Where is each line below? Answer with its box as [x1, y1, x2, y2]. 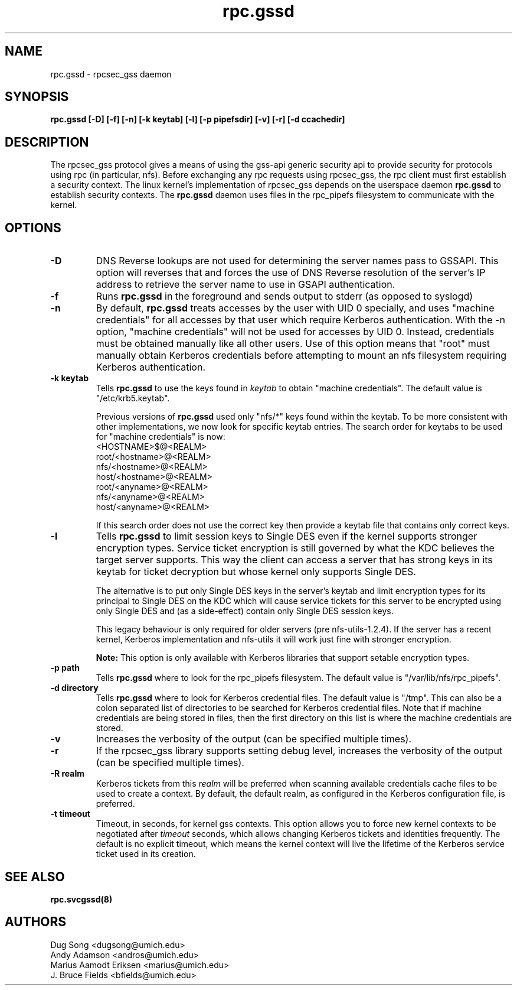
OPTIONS [5, 220, 61, 235]
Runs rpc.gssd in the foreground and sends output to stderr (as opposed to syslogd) [96, 290, 473, 303]
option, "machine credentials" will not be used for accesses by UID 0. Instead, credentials [96, 326, 495, 338]
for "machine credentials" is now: [96, 431, 225, 442]
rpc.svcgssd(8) [50, 894, 113, 904]
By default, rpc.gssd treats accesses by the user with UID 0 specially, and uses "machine [96, 302, 495, 314]
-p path [50, 663, 80, 673]
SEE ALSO [5, 869, 65, 884]
